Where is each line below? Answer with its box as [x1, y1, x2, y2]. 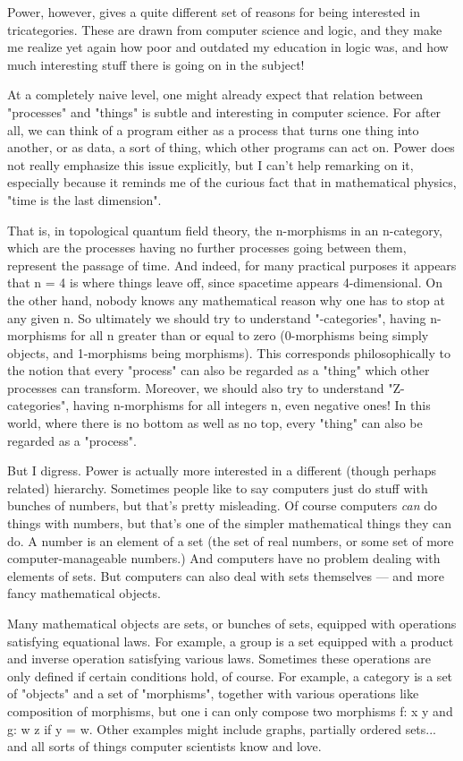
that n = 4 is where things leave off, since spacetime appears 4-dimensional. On [7, 273, 442, 292]
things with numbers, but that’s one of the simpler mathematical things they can [7, 514, 452, 533]
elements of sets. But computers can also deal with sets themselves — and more [7, 566, 444, 585]
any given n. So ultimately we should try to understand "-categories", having [7, 308, 426, 327]
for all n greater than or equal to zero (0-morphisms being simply [70, 326, 429, 345]
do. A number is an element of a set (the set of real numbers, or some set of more [7, 531, 454, 550]
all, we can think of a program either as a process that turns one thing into [7, 120, 419, 139]
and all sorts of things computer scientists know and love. [7, 737, 322, 756]
